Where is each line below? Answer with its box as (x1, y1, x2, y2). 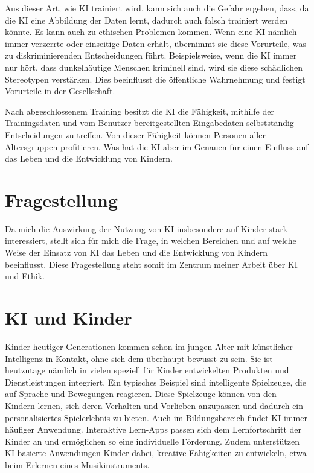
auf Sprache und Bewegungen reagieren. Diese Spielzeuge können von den (5, 387, 277, 400)
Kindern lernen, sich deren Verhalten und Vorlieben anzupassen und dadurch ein (5, 399, 304, 411)
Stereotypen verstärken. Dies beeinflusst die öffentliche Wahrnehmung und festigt (5, 72, 306, 85)
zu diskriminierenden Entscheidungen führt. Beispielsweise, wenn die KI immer (5, 49, 297, 62)
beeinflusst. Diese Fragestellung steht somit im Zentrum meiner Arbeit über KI (5, 258, 298, 270)
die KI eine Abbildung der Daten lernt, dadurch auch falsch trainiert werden (5, 13, 288, 26)
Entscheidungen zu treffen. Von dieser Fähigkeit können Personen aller (5, 128, 266, 141)
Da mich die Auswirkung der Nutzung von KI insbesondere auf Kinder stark (5, 222, 288, 235)
